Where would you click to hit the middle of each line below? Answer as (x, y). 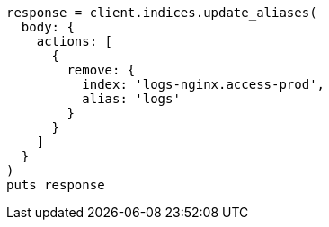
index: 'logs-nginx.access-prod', (204, 84)
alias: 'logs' (131, 99)
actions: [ (75, 41)
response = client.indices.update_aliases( (162, 13)
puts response (56, 185)
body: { (48, 27)
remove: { (101, 70)
